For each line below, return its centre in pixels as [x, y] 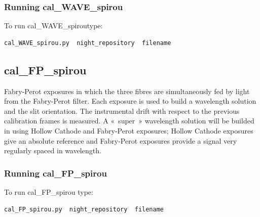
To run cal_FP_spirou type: [49, 191]
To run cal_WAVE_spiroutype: [53, 26]
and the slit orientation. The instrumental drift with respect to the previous [122, 111]
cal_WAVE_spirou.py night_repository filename [88, 43]
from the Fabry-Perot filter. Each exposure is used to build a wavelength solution [130, 101]
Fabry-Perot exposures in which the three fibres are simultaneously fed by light [127, 91]
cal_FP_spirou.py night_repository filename [84, 209]
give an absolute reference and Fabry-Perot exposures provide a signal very [121, 140]
